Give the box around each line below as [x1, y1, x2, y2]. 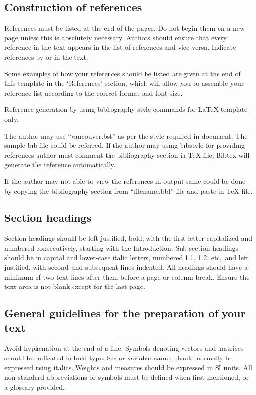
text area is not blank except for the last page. [4, 281, 145, 291]
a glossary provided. [4, 381, 65, 392]
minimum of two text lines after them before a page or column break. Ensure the [4, 271, 250, 282]
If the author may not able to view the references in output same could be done [4, 176, 246, 186]
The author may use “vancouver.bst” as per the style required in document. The [4, 130, 248, 141]
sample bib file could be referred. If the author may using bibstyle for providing [4, 140, 245, 150]
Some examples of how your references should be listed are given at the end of [4, 68, 241, 78]
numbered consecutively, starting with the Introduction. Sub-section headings [4, 242, 239, 252]
